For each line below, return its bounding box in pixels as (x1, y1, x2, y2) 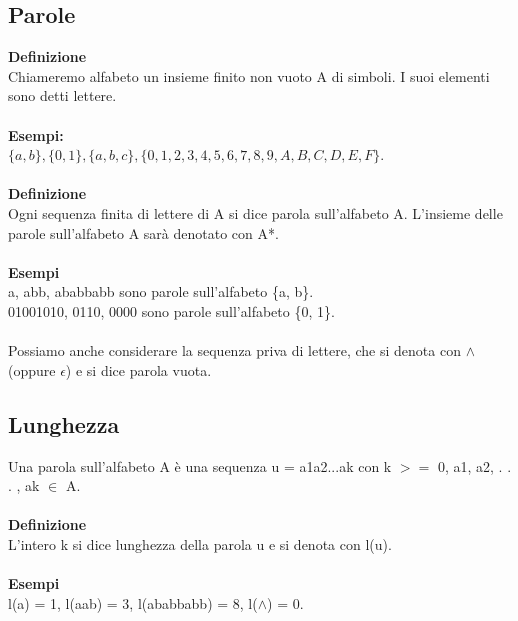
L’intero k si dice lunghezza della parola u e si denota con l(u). (8, 533, 392, 554)
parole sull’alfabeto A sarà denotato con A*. (8, 222, 279, 243)
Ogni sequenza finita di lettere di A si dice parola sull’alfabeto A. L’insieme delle (8, 202, 503, 223)
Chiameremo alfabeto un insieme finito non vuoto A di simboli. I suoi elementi (8, 65, 490, 86)
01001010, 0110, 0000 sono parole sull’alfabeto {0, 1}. (8, 300, 335, 321)
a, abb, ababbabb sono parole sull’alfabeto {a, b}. (8, 281, 314, 302)
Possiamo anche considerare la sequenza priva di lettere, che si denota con (8, 340, 461, 361)
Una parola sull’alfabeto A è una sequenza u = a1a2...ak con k (8, 455, 392, 476)
